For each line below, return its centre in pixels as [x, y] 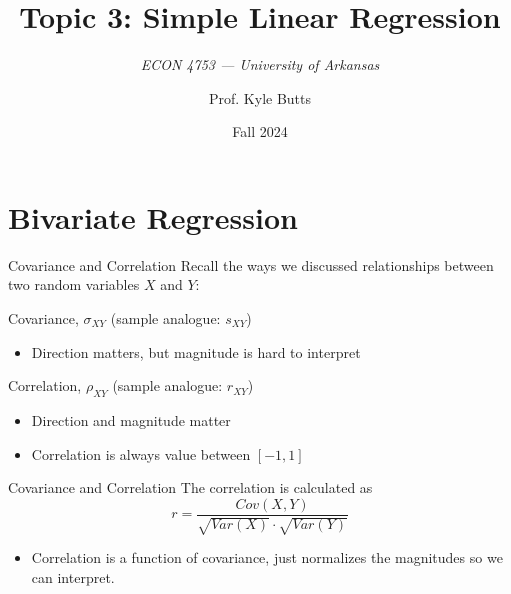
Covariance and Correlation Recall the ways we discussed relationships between [251, 264]
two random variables [74, 284]
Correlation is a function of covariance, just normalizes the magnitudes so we [267, 557]
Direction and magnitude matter [131, 420]
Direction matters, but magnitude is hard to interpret [196, 351]
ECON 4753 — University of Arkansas [260, 64]
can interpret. [73, 576]
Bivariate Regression [153, 216]
